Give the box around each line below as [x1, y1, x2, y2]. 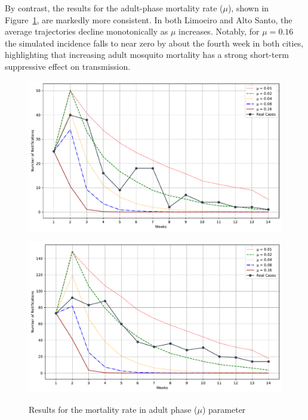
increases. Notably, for [178, 25, 260, 38]
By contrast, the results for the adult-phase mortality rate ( [5, 2, 223, 14]
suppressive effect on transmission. [5, 60, 131, 72]
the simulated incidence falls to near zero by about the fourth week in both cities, [5, 36, 304, 49]
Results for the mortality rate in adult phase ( [29, 403, 198, 416]
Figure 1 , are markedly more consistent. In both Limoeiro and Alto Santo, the [5, 13, 292, 26]
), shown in [227, 2, 269, 14]
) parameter [202, 403, 246, 416]
